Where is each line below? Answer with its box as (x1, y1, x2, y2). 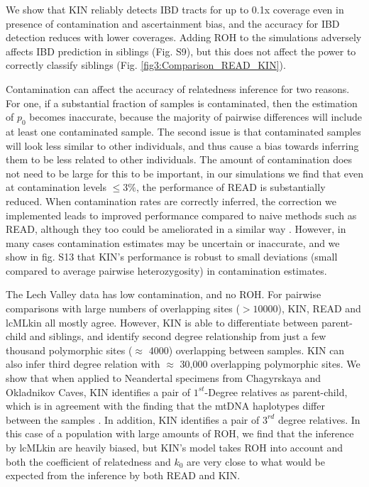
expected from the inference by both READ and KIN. (6, 468, 241, 483)
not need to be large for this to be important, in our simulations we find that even (6, 165, 364, 180)
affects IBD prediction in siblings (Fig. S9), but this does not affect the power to (6, 43, 356, 58)
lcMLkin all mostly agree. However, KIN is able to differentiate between (6, 314, 319, 329)
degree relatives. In (277, 412, 360, 427)
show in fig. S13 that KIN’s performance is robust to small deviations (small (6, 249, 338, 264)
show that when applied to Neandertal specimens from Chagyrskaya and (6, 371, 321, 385)
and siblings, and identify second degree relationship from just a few (29, 329, 326, 344)
